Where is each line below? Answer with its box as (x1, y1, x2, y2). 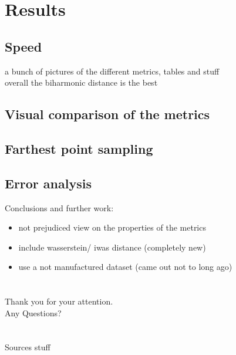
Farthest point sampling (5, 139, 153, 157)
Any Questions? (5, 306, 62, 319)
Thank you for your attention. (5, 295, 113, 307)
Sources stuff (5, 341, 50, 353)
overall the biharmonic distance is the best (5, 76, 158, 89)
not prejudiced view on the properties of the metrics (18, 221, 206, 234)
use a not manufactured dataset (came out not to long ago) (18, 261, 232, 273)
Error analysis (5, 174, 92, 192)
